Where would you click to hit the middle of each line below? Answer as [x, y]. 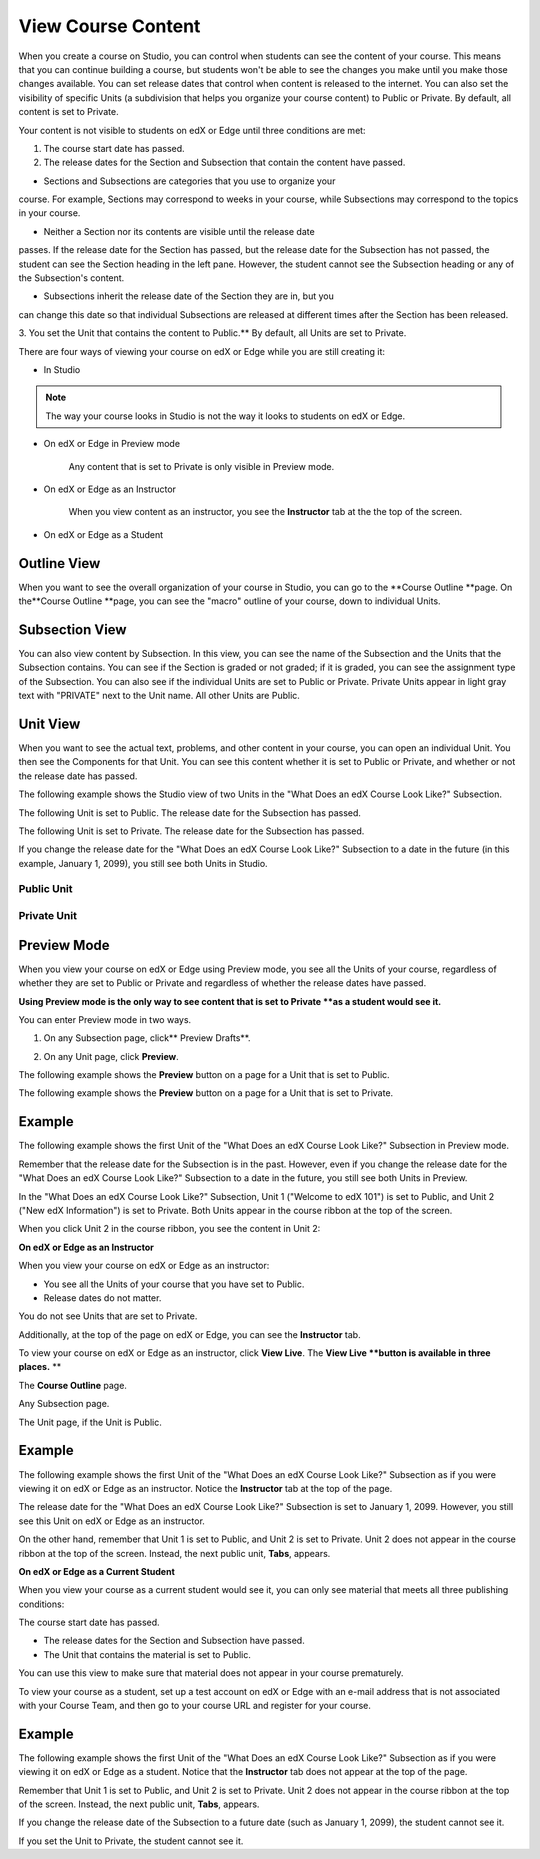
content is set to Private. [68, 112]
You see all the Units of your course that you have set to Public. [174, 1284]
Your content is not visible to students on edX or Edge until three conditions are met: [192, 130]
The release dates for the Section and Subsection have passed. [174, 1641]
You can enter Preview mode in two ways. [105, 1019]
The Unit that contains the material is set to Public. [147, 1654]
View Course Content [109, 26]
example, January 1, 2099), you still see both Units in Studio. [143, 863]
